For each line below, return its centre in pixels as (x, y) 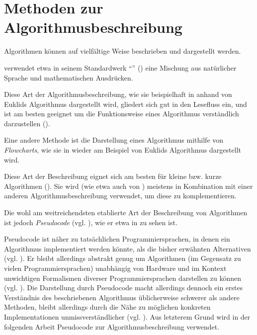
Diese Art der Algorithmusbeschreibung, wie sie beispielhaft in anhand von (118, 94)
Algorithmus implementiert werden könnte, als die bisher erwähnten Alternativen (128, 248)
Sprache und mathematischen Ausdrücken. (69, 77)
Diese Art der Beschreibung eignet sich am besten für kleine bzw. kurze (113, 176)
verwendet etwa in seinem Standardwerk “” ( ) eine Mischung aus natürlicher (120, 67)
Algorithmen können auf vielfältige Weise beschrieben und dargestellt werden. (123, 51)
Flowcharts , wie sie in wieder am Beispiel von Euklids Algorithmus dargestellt (123, 150)
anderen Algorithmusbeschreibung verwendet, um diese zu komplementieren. (120, 196)
